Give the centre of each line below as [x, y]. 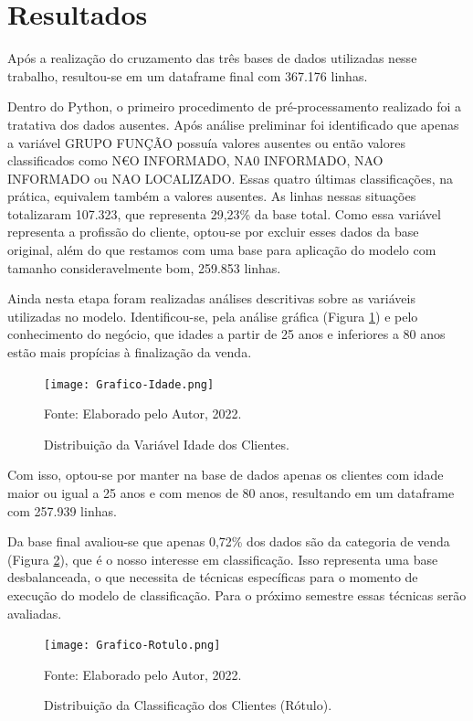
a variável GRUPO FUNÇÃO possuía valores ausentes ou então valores [206, 142]
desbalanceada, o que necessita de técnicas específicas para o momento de [213, 577]
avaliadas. [35, 613]
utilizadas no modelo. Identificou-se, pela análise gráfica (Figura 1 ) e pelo [213, 316]
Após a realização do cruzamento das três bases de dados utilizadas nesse [212, 58]
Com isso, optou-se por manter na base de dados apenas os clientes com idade [226, 475]
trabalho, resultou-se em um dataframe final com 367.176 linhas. [188, 75]
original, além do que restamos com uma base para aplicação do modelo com [222, 250]
